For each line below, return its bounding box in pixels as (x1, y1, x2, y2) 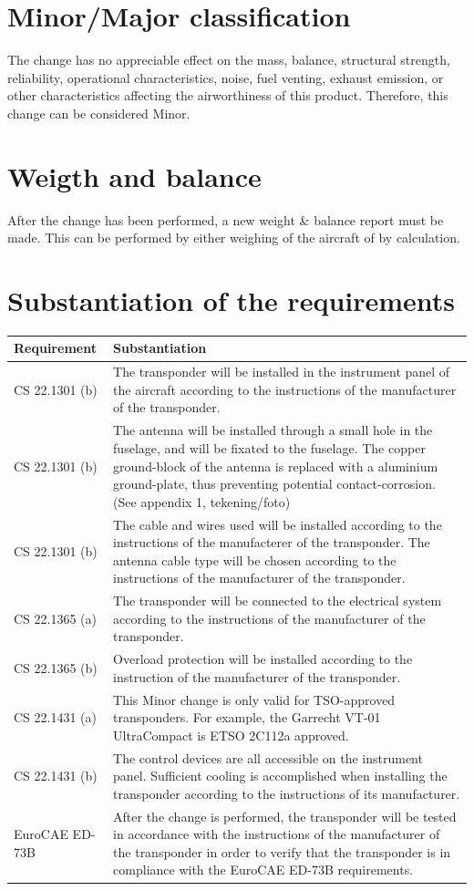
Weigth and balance (7, 157, 262, 194)
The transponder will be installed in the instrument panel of (113, 362, 450, 381)
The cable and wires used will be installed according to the (113, 514, 442, 534)
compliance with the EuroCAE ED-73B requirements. (113, 860, 414, 879)
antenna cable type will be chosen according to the (113, 550, 397, 569)
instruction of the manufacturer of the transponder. (113, 667, 401, 686)
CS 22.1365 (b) (14, 658, 98, 677)
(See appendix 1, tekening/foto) (113, 492, 291, 511)
